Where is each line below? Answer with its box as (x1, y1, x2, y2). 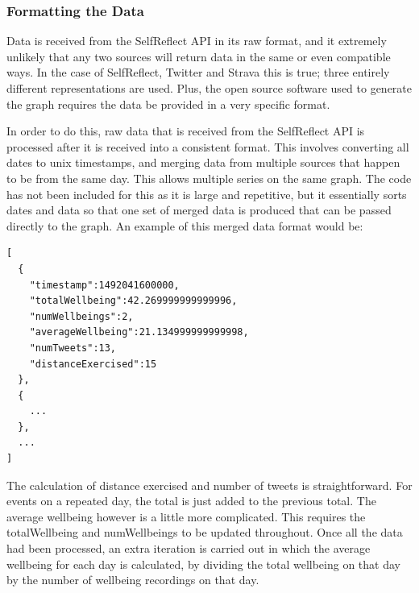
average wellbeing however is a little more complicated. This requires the (6, 508, 366, 525)
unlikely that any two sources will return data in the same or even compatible (6, 48, 391, 64)
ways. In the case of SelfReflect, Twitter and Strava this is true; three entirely (6, 64, 390, 81)
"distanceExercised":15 (29, 358, 157, 370)
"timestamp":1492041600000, (29, 279, 180, 291)
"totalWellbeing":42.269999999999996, (29, 295, 238, 307)
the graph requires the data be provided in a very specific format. (6, 95, 330, 112)
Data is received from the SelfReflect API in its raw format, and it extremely (6, 32, 387, 49)
